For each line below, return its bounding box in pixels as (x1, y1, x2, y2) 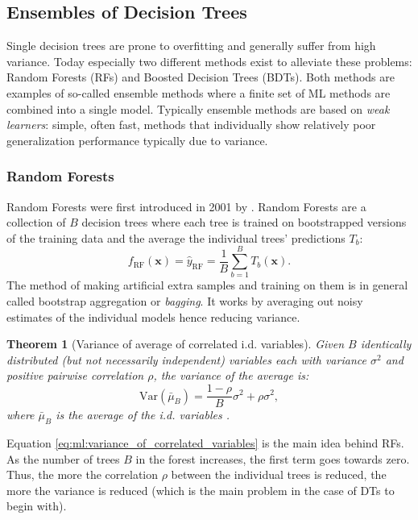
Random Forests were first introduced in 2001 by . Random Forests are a (6, 198, 366, 214)
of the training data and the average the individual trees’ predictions (6, 229, 346, 246)
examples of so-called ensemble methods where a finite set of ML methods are (6, 84, 391, 101)
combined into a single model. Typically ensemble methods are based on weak (6, 100, 390, 117)
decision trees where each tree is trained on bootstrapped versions (81, 214, 407, 231)
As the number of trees (6, 450, 120, 467)
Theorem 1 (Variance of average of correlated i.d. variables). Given (6, 335, 345, 352)
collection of (6, 214, 66, 231)
